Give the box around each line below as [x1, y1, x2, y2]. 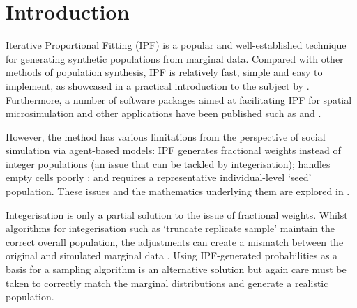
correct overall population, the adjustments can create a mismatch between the [6, 234, 344, 249]
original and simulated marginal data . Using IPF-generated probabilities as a [6, 248, 338, 263]
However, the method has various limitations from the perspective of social [6, 129, 326, 144]
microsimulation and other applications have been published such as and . [6, 106, 321, 121]
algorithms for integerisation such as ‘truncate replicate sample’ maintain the [6, 221, 335, 236]
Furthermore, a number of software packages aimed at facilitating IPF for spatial [6, 92, 352, 107]
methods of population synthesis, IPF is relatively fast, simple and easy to [6, 65, 323, 79]
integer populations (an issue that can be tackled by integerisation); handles [6, 156, 331, 171]
